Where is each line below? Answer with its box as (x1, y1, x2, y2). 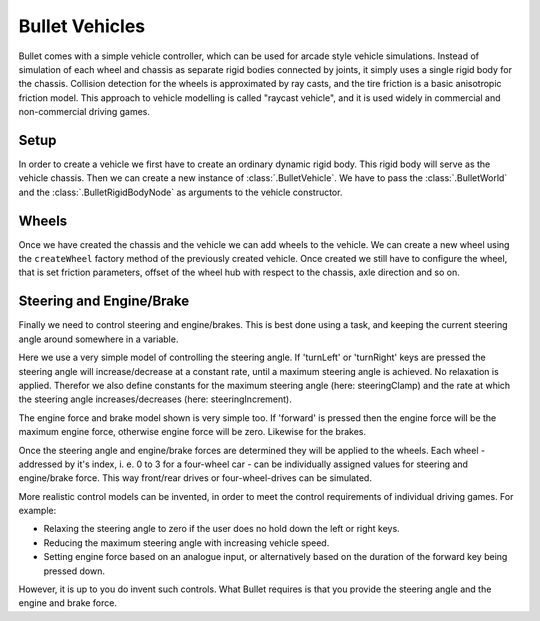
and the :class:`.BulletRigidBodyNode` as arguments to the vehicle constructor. (18, 186, 343, 198)
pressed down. (43, 565, 105, 577)
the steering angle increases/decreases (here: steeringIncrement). (18, 393, 292, 405)
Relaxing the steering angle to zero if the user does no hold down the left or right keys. (43, 523, 400, 535)
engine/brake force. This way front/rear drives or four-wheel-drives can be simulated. (18, 472, 372, 484)
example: (18, 505, 57, 517)
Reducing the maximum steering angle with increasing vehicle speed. (43, 536, 330, 549)
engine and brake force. (18, 597, 117, 609)
